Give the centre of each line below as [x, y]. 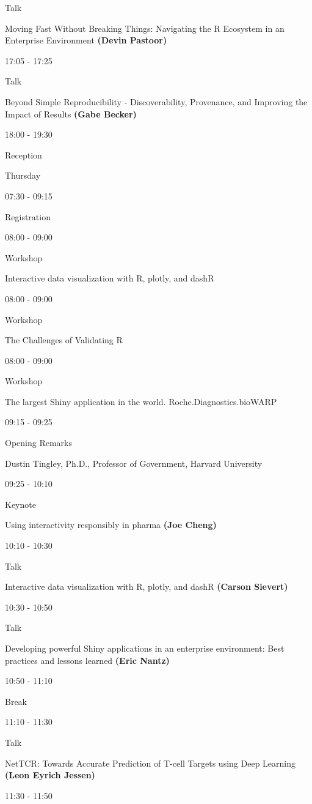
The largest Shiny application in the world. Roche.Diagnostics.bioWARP [141, 401]
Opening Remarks [38, 443]
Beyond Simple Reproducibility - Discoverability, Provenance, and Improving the [156, 101]
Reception [24, 154]
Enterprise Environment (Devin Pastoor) [86, 40]
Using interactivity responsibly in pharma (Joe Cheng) [111, 525]
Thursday [23, 175]
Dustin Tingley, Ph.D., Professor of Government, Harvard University [134, 463]
